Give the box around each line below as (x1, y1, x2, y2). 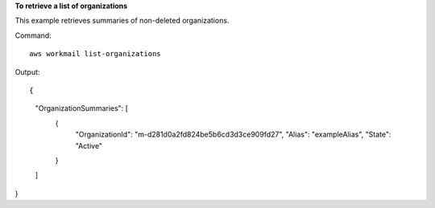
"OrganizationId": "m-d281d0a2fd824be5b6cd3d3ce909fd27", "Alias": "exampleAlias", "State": (75, 129, 391, 140)
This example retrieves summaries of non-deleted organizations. (14, 16, 230, 26)
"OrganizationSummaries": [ (35, 104, 129, 113)
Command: (14, 31, 52, 40)
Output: (14, 67, 40, 76)
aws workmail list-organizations (29, 49, 161, 59)
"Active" (75, 141, 103, 150)
